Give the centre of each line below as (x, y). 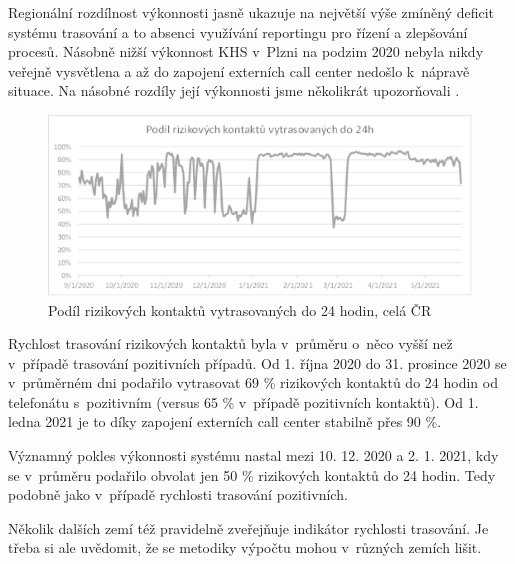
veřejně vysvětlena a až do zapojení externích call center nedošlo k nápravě (239, 70)
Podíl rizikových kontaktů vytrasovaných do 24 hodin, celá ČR (240, 309)
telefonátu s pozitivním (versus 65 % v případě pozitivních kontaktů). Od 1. (243, 401)
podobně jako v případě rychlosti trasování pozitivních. (178, 494)
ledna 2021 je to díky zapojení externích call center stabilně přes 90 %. (225, 421)
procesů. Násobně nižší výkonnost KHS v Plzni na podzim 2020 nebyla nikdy (246, 51)
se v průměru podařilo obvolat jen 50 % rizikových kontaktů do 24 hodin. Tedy (252, 474)
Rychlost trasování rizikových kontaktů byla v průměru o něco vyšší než (230, 343)
